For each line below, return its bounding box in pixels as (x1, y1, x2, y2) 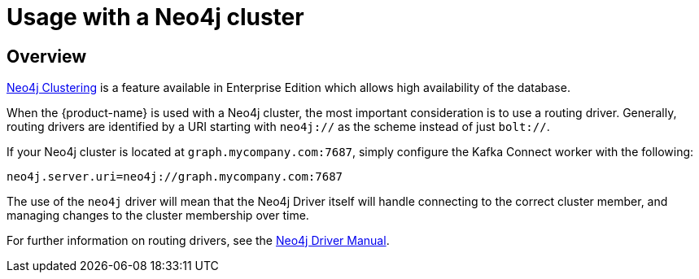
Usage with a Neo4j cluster (7, 3, 304, 31)
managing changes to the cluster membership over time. (7, 208, 309, 223)
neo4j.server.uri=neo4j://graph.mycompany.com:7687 (7, 170, 343, 184)
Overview (7, 46, 87, 67)
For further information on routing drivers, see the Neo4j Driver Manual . (7, 233, 390, 248)
